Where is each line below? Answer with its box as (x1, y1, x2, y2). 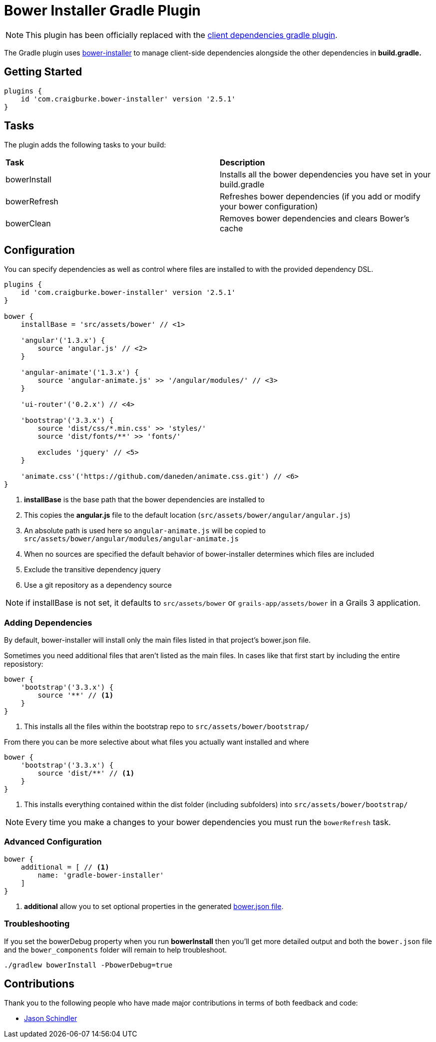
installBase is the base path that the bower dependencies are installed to (24, 495, 265, 504)
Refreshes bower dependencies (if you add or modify (220, 191, 421, 202)
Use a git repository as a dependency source (24, 581, 172, 590)
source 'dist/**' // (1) (37, 769, 135, 778)
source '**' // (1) (37, 691, 114, 700)
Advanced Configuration (4, 837, 102, 847)
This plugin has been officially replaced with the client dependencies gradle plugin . (25, 29, 338, 40)
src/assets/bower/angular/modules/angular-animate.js (24, 535, 239, 543)
